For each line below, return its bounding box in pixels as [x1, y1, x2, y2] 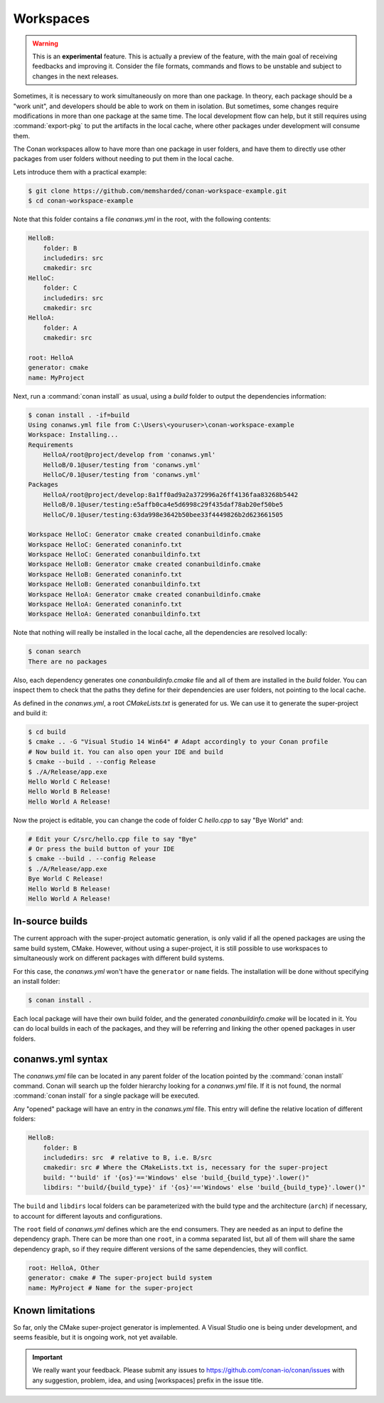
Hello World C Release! [28, 777, 112, 786]
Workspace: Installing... [28, 431, 119, 439]
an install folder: [13, 977, 60, 986]
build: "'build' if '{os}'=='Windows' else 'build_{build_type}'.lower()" [43, 1173, 309, 1182]
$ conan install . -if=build [28, 411, 130, 419]
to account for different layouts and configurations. [13, 1212, 163, 1220]
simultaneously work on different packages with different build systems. [13, 954, 225, 962]
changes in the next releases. [32, 72, 119, 80]
